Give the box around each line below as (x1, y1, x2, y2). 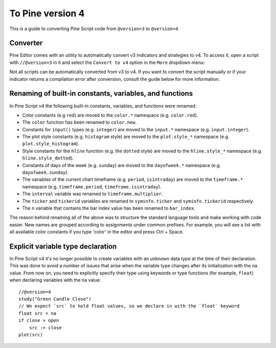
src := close (29, 324, 62, 331)
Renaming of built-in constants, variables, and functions (9, 89, 193, 98)
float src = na (18, 310, 57, 316)
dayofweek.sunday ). (22, 169, 68, 176)
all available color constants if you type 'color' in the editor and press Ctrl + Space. (9, 229, 184, 235)
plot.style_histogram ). (22, 141, 79, 147)
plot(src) (18, 332, 43, 337)
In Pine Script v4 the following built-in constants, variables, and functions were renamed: (9, 103, 197, 109)
